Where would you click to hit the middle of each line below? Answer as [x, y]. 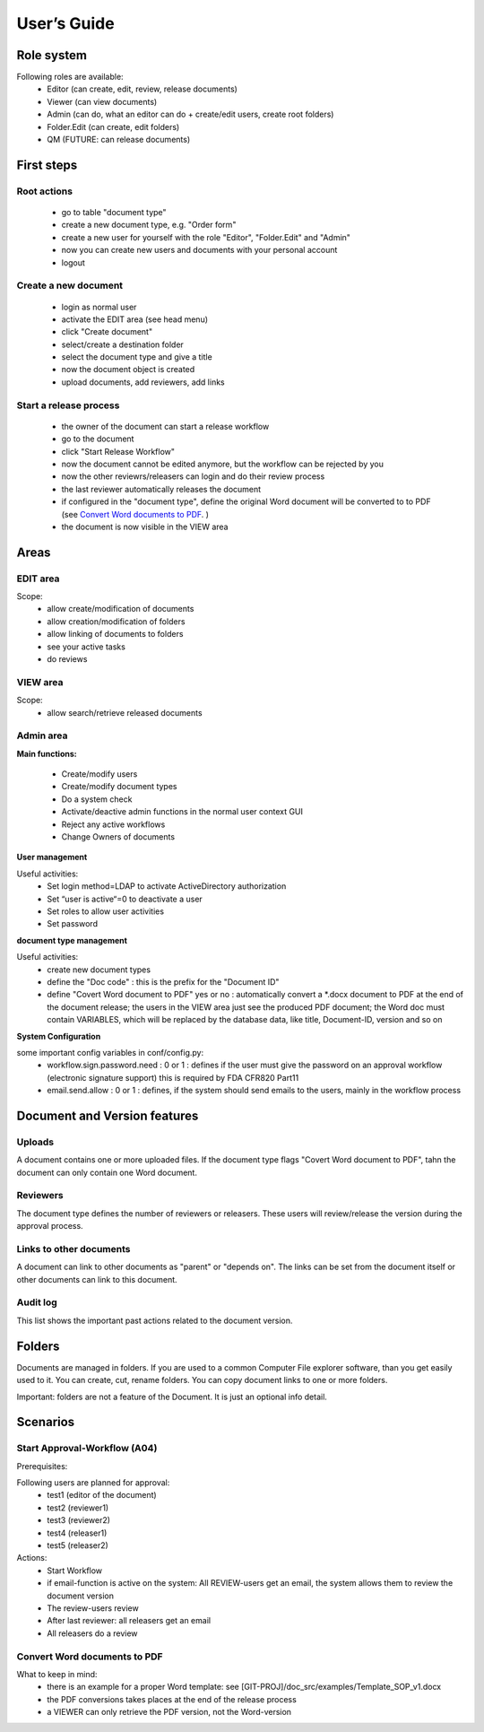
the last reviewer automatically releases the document [161, 489]
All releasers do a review [92, 1633]
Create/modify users [99, 774]
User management [52, 857]
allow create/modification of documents [121, 609]
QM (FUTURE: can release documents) [119, 140]
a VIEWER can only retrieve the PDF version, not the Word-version [169, 1712]
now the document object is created [128, 370]
